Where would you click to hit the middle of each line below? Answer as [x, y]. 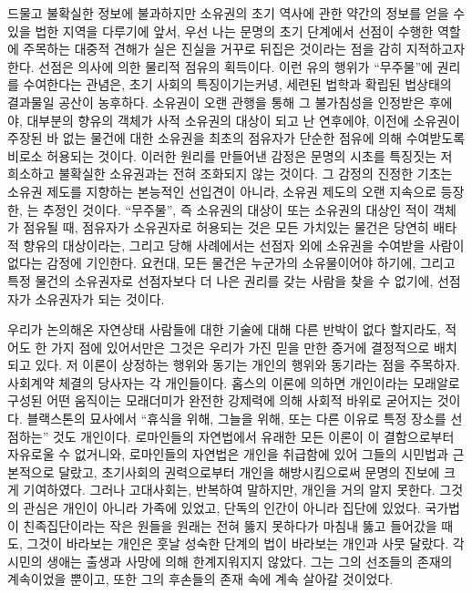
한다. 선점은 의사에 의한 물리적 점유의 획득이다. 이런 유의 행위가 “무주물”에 [220, 66]
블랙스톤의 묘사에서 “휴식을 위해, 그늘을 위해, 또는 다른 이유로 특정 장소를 [236, 419]
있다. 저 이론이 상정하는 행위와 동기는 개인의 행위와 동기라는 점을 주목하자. [247, 365]
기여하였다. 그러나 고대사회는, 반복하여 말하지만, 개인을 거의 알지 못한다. [229, 490]
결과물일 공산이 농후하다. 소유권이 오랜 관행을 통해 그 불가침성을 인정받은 [216, 102]
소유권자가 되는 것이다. [100, 298]
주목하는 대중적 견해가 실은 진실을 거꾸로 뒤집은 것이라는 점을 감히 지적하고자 [244, 49]
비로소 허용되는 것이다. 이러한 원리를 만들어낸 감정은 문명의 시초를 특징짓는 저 [230, 155]
